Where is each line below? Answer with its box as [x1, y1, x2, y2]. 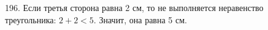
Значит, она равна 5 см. [99, 13, 187, 26]
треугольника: [5, 13, 56, 26]
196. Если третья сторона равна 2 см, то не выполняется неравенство [5, 1, 264, 13]
